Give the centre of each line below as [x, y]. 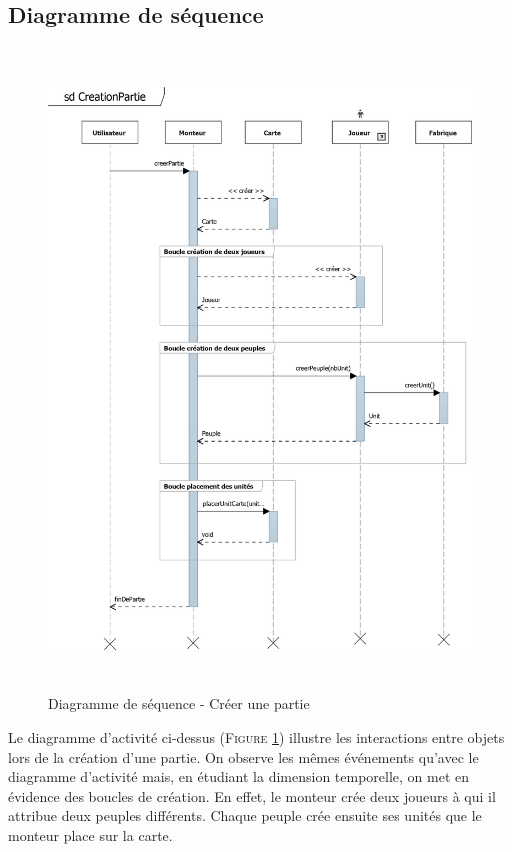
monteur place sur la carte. [90, 834]
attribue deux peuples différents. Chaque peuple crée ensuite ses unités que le [245, 815]
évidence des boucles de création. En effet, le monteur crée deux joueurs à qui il [252, 795]
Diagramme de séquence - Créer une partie [179, 703]
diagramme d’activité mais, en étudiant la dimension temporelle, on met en [239, 776]
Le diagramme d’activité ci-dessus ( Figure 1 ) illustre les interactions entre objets [256, 736]
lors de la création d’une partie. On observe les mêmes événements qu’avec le [243, 756]
